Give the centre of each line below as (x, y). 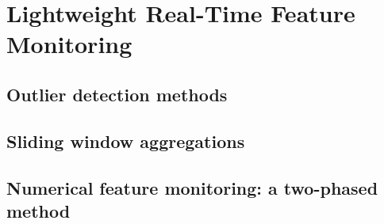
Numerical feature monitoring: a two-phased (192, 187)
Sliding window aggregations (126, 140)
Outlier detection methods (117, 94)
